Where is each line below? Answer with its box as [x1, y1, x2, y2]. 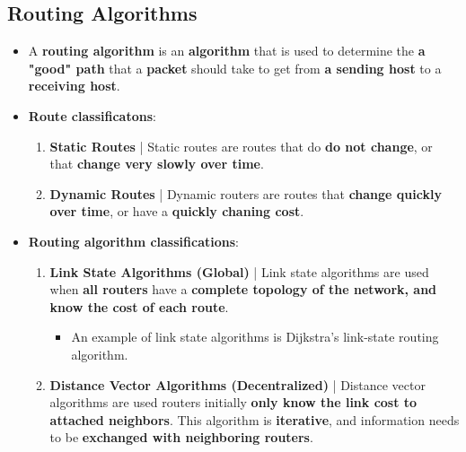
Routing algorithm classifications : [28, 231, 239, 250]
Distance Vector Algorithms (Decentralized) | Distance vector [49, 375, 426, 394]
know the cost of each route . [49, 297, 229, 316]
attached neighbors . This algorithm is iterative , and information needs [49, 410, 460, 429]
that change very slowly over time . [49, 154, 264, 173]
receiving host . [28, 76, 120, 95]
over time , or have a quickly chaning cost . [49, 202, 304, 221]
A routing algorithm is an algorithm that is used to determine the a [28, 41, 426, 60]
